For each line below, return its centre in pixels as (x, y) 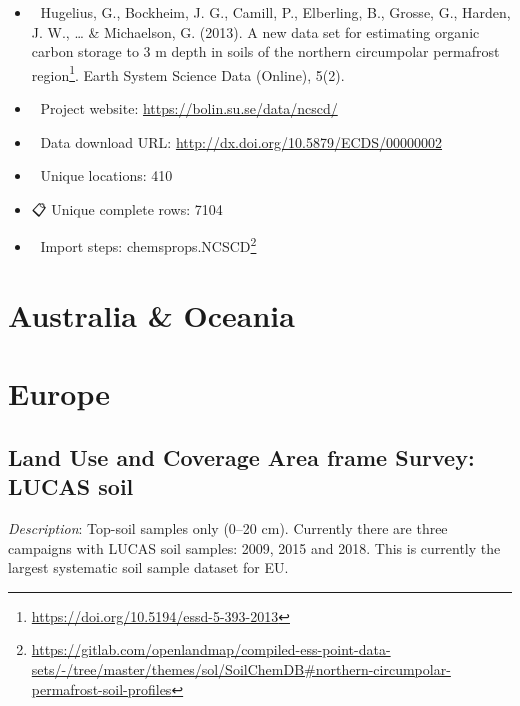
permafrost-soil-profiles (101, 688)
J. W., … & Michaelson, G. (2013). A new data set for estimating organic (255, 31)
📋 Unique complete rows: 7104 (127, 208)
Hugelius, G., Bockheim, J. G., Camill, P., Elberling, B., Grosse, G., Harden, (275, 12)
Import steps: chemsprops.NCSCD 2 (148, 245)
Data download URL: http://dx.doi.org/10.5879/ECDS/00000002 (241, 141)
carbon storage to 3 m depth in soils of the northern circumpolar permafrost (265, 51)
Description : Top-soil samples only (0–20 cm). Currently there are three (228, 528)
